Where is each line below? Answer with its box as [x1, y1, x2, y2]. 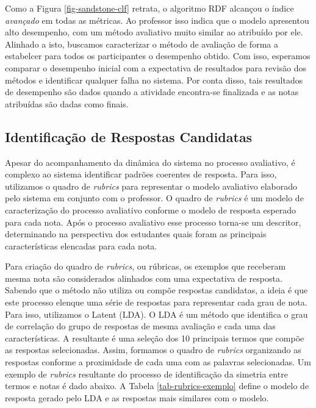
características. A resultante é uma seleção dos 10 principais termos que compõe [5, 331, 304, 344]
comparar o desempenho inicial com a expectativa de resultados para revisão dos [5, 61, 307, 74]
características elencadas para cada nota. [5, 239, 157, 252]
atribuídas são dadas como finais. [5, 97, 129, 110]
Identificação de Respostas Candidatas [5, 127, 253, 146]
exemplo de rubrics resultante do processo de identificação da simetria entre [5, 367, 288, 380]
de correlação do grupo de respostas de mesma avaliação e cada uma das [5, 320, 276, 332]
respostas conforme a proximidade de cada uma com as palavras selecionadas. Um [5, 356, 311, 368]
